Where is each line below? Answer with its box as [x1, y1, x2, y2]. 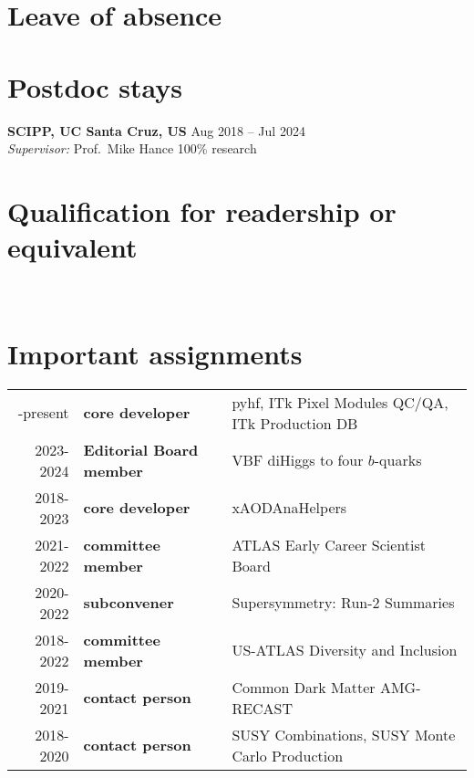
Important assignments [7, 334, 303, 372]
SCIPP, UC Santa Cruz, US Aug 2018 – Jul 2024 [7, 121, 305, 140]
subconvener [83, 592, 174, 614]
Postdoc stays [7, 68, 183, 105]
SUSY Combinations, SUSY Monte [232, 723, 456, 745]
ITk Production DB [232, 412, 358, 434]
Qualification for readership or [7, 192, 397, 229]
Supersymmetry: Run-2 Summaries [232, 592, 455, 614]
